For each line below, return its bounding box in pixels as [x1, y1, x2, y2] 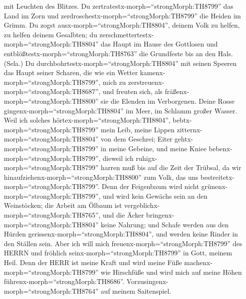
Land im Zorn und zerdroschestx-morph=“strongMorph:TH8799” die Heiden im [4, 10, 241, 20]
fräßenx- [165, 86, 189, 96]
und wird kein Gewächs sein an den [103, 190, 208, 201]
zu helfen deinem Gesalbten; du [4, 29, 97, 39]
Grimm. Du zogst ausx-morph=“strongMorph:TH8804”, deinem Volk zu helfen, [4, 20, 240, 30]
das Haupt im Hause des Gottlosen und [101, 39, 218, 49]
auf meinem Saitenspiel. [101, 285, 171, 296]
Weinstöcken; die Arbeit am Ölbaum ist [4, 200, 122, 210]
